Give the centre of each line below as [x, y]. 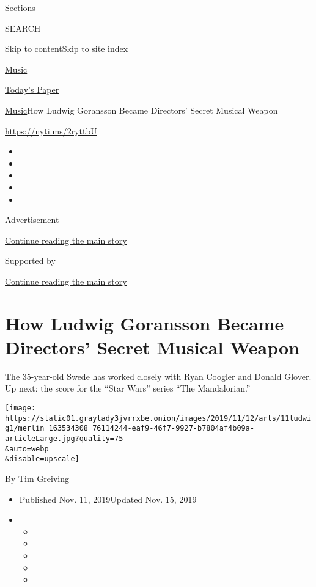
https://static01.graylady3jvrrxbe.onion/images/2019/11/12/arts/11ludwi [158, 418]
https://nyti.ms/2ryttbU [51, 130]
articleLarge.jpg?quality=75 [64, 438]
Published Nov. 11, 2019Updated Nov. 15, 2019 [108, 499]
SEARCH [23, 28]
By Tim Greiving [37, 478]
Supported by [30, 261]
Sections [20, 7]
